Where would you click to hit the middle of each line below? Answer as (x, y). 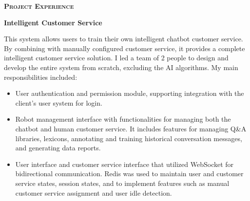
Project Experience (39, 6)
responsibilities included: (41, 77)
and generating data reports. (58, 148)
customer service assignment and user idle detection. (94, 192)
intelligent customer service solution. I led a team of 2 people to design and (116, 58)
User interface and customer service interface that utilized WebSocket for (125, 164)
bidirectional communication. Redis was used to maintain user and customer (129, 174)
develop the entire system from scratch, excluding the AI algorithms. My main (121, 67)
